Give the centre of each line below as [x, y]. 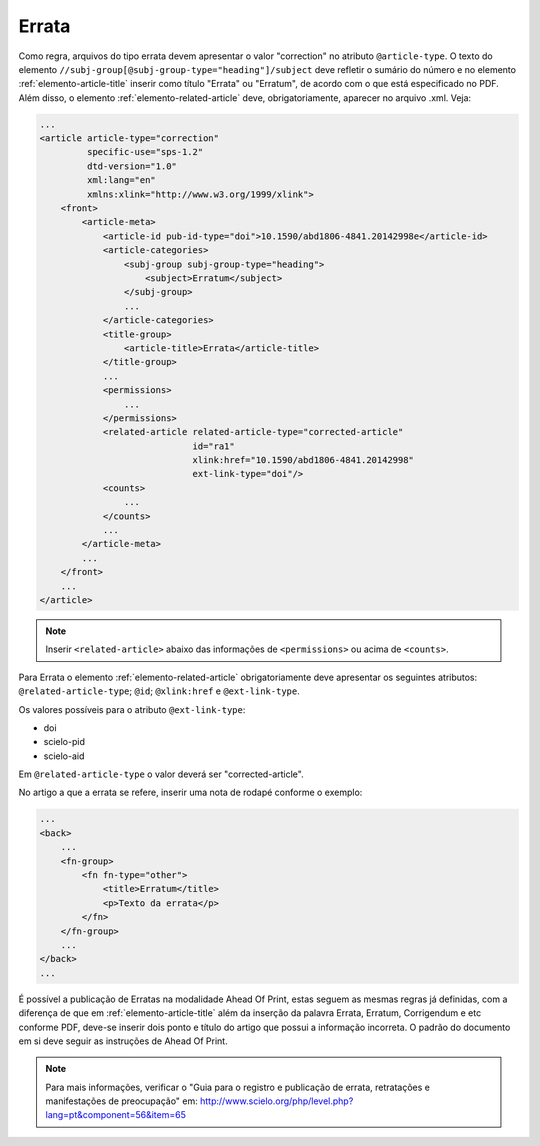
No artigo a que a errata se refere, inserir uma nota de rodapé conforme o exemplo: [190, 792]
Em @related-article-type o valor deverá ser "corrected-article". [161, 774]
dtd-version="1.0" [131, 166]
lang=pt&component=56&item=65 [116, 1115]
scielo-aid [64, 756]
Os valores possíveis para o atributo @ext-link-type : [132, 709]
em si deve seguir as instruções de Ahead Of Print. [123, 1041]
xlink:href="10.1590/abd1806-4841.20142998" [303, 460]
